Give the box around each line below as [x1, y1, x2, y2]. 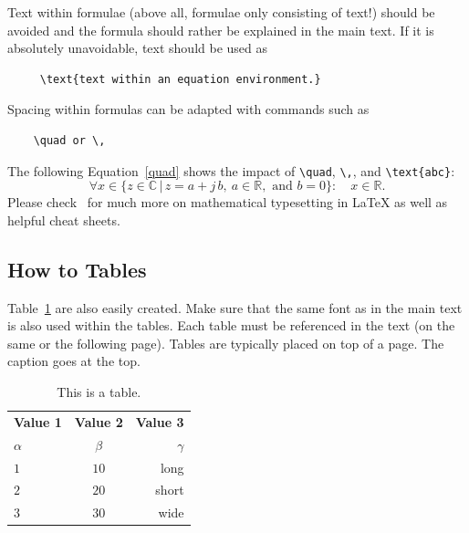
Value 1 [14, 412, 62, 431]
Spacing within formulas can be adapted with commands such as [7, 99, 370, 119]
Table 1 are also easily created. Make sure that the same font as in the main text [7, 298, 463, 317]
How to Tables [7, 255, 147, 283]
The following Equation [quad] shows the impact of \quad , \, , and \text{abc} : [7, 161, 455, 180]
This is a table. [57, 381, 141, 401]
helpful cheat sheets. [7, 210, 120, 229]
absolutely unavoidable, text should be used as [7, 38, 267, 57]
